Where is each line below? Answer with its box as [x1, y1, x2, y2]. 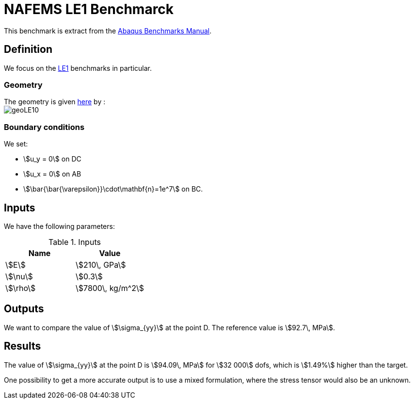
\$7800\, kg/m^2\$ [76, 283, 144, 293]
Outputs [4, 303, 44, 315]
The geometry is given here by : [4, 97, 106, 106]
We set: [4, 140, 28, 148]
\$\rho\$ [5, 283, 36, 293]
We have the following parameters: [4, 222, 115, 230]
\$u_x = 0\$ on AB [23, 170, 81, 178]
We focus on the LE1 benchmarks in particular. [4, 64, 152, 72]
